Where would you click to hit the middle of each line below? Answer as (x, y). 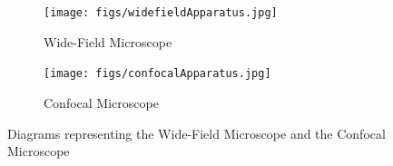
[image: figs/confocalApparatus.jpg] (157, 74)
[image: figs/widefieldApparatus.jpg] (161, 13)
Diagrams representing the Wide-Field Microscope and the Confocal (196, 133)
